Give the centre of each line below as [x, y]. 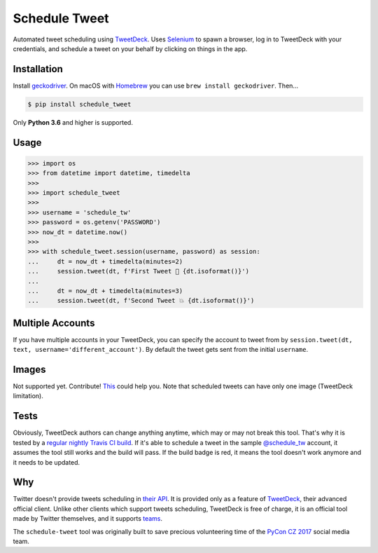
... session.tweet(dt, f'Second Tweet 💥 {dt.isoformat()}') [141, 301]
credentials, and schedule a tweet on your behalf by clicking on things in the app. [130, 48]
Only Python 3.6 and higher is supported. [73, 122]
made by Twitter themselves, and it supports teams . [88, 519]
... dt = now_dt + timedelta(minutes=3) [105, 291]
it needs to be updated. [47, 462]
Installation [38, 69]
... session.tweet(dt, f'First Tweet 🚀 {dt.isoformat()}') [139, 271]
